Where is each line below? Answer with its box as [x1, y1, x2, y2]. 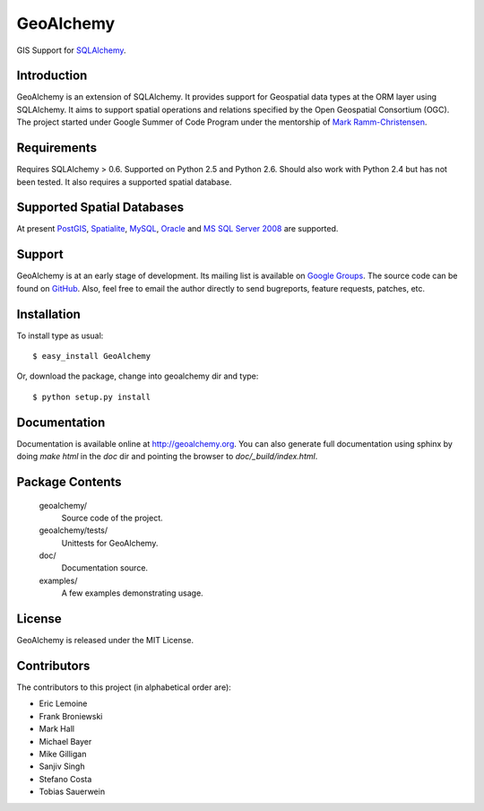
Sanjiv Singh [39, 761, 85, 772]
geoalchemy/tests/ [39, 525, 108, 536]
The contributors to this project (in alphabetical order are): [16, 682, 232, 693]
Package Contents [16, 474, 122, 489]
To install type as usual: [16, 330, 104, 341]
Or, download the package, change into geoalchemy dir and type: [16, 371, 259, 381]
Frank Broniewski [39, 711, 103, 721]
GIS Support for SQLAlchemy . [16, 45, 126, 56]
